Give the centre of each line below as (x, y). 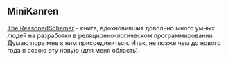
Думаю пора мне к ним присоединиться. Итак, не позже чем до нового (114, 43)
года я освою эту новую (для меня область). (73, 50)
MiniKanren (33, 11)
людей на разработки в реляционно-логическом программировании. (111, 35)
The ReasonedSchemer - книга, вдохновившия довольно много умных (111, 28)
